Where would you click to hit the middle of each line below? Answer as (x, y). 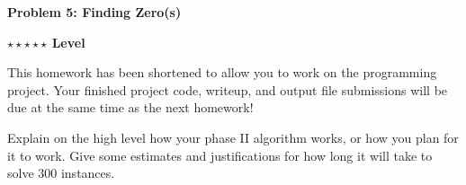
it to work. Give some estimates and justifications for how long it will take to (220, 155)
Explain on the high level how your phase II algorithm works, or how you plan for (233, 137)
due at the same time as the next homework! (130, 107)
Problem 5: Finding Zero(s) (94, 12)
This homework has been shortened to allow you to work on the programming (222, 72)
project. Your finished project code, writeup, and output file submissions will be (228, 89)
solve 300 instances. (61, 173)
